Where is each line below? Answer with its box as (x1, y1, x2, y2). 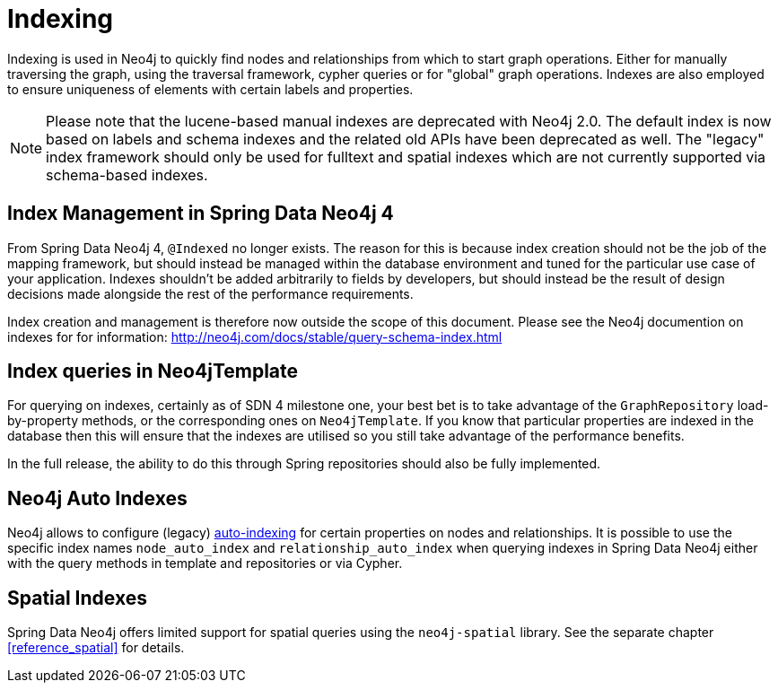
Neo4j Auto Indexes (7, 486, 188, 510)
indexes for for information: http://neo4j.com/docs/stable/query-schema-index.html (7, 328, 503, 345)
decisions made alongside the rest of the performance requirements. (7, 285, 414, 301)
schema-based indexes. (46, 165, 208, 184)
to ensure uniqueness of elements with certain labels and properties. (7, 81, 414, 97)
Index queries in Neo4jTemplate (7, 360, 299, 383)
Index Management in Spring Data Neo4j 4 (7, 202, 394, 225)
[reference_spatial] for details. (7, 640, 185, 656)
